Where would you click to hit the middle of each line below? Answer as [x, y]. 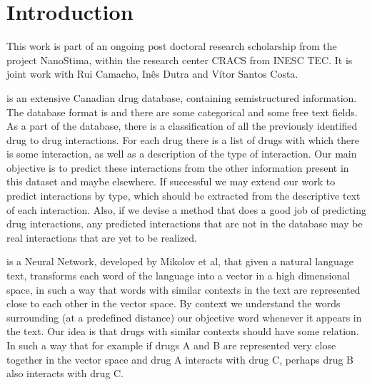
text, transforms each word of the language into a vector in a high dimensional [179, 276]
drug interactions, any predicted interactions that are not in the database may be [185, 224]
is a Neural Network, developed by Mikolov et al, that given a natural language [180, 261]
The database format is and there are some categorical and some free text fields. [182, 112]
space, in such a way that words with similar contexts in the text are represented [184, 289]
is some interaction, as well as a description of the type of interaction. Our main [182, 154]
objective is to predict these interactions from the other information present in [178, 167]
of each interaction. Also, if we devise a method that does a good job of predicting [186, 209]
